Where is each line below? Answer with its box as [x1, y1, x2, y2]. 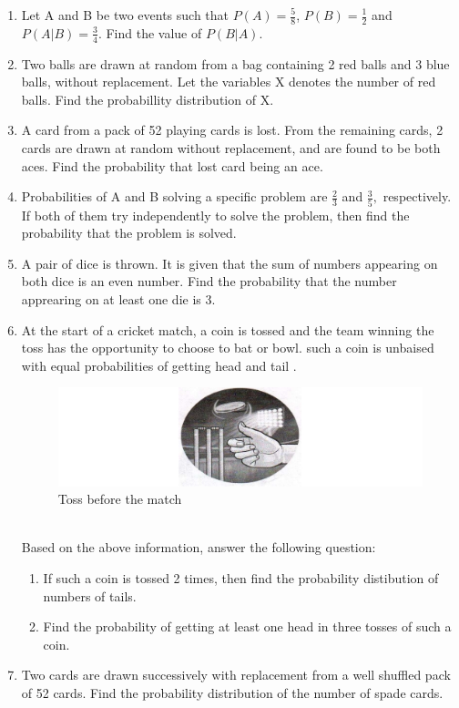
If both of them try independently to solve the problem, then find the [21, 205, 410, 224]
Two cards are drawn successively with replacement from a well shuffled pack [21, 665, 451, 684]
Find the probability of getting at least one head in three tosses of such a [43, 617, 452, 636]
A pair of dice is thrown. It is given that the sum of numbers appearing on [21, 253, 438, 272]
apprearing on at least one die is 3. [21, 289, 216, 308]
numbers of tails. [43, 586, 137, 605]
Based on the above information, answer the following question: [21, 538, 376, 557]
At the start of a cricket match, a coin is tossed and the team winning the [21, 320, 434, 339]
